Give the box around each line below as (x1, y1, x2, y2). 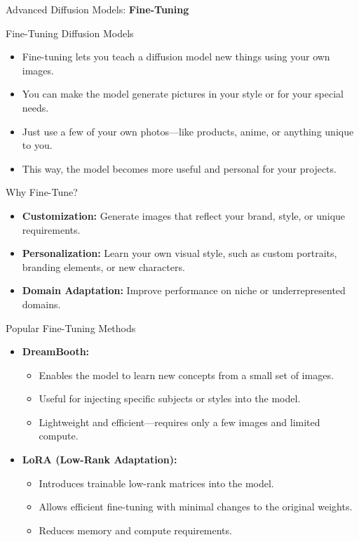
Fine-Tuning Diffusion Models (6, 25, 134, 40)
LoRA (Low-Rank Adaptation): (22, 452, 177, 467)
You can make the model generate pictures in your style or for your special (22, 86, 344, 101)
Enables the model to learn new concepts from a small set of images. (39, 367, 334, 382)
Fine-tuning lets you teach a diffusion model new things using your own (22, 49, 330, 64)
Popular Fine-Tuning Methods (6, 320, 136, 335)
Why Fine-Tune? (6, 185, 78, 199)
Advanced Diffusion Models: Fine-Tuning (6, 2, 189, 16)
